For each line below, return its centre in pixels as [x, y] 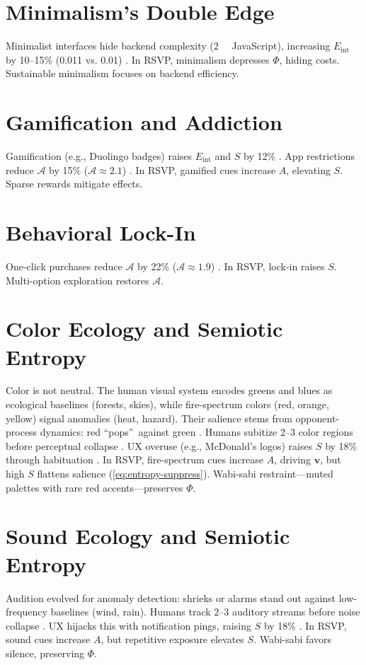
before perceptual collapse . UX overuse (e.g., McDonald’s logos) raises [159, 445]
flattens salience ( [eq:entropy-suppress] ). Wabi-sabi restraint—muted [185, 473]
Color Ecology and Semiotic [144, 329]
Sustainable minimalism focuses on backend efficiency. [122, 73]
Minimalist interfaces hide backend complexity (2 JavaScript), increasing [168, 46]
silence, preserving [45, 653]
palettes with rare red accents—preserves [95, 487]
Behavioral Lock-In [101, 232]
